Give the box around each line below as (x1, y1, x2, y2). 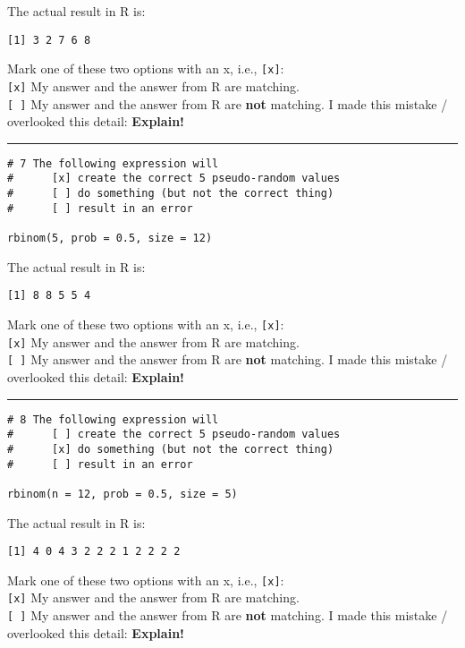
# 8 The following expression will (7, 413, 219, 426)
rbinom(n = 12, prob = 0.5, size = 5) (7, 487, 238, 500)
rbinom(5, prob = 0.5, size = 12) (7, 232, 213, 245)
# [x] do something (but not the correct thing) (7, 442, 334, 456)
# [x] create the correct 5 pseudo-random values (7, 172, 341, 185)
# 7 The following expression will (7, 157, 219, 170)
